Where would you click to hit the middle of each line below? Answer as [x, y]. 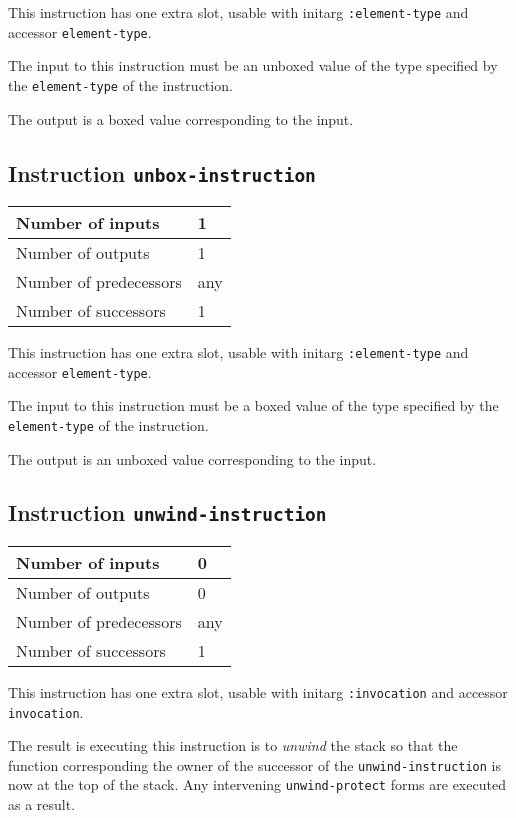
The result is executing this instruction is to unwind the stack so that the [233, 745]
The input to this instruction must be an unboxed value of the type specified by [253, 65]
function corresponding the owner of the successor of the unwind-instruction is [255, 764]
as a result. [42, 804]
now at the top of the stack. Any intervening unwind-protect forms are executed [257, 784]
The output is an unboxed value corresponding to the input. [192, 458]
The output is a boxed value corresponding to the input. [181, 118]
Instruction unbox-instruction [162, 172]
